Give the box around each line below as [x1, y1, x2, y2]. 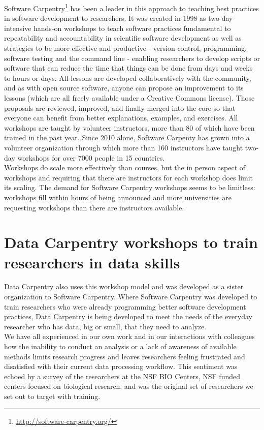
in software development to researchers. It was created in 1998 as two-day [4, 13, 233, 23]
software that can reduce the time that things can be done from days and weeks [4, 63, 253, 73]
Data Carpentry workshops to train [4, 232, 258, 253]
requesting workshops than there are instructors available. [4, 202, 184, 212]
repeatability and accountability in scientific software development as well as [4, 33, 242, 43]
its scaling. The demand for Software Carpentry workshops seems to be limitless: [4, 182, 255, 193]
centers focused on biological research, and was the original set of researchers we [4, 381, 253, 391]
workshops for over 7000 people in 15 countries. [17, 152, 165, 163]
